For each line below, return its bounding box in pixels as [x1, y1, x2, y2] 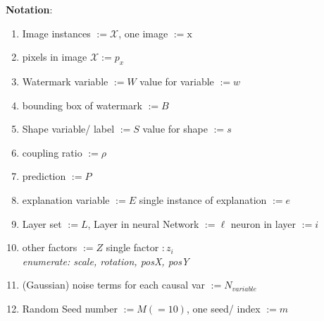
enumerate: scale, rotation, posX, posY [22, 253, 189, 268]
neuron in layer [230, 216, 297, 231]
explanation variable [22, 192, 110, 207]
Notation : [6, 2, 53, 16]
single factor [106, 240, 159, 255]
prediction [22, 169, 66, 183]
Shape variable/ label [22, 121, 115, 136]
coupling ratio [22, 145, 82, 159]
